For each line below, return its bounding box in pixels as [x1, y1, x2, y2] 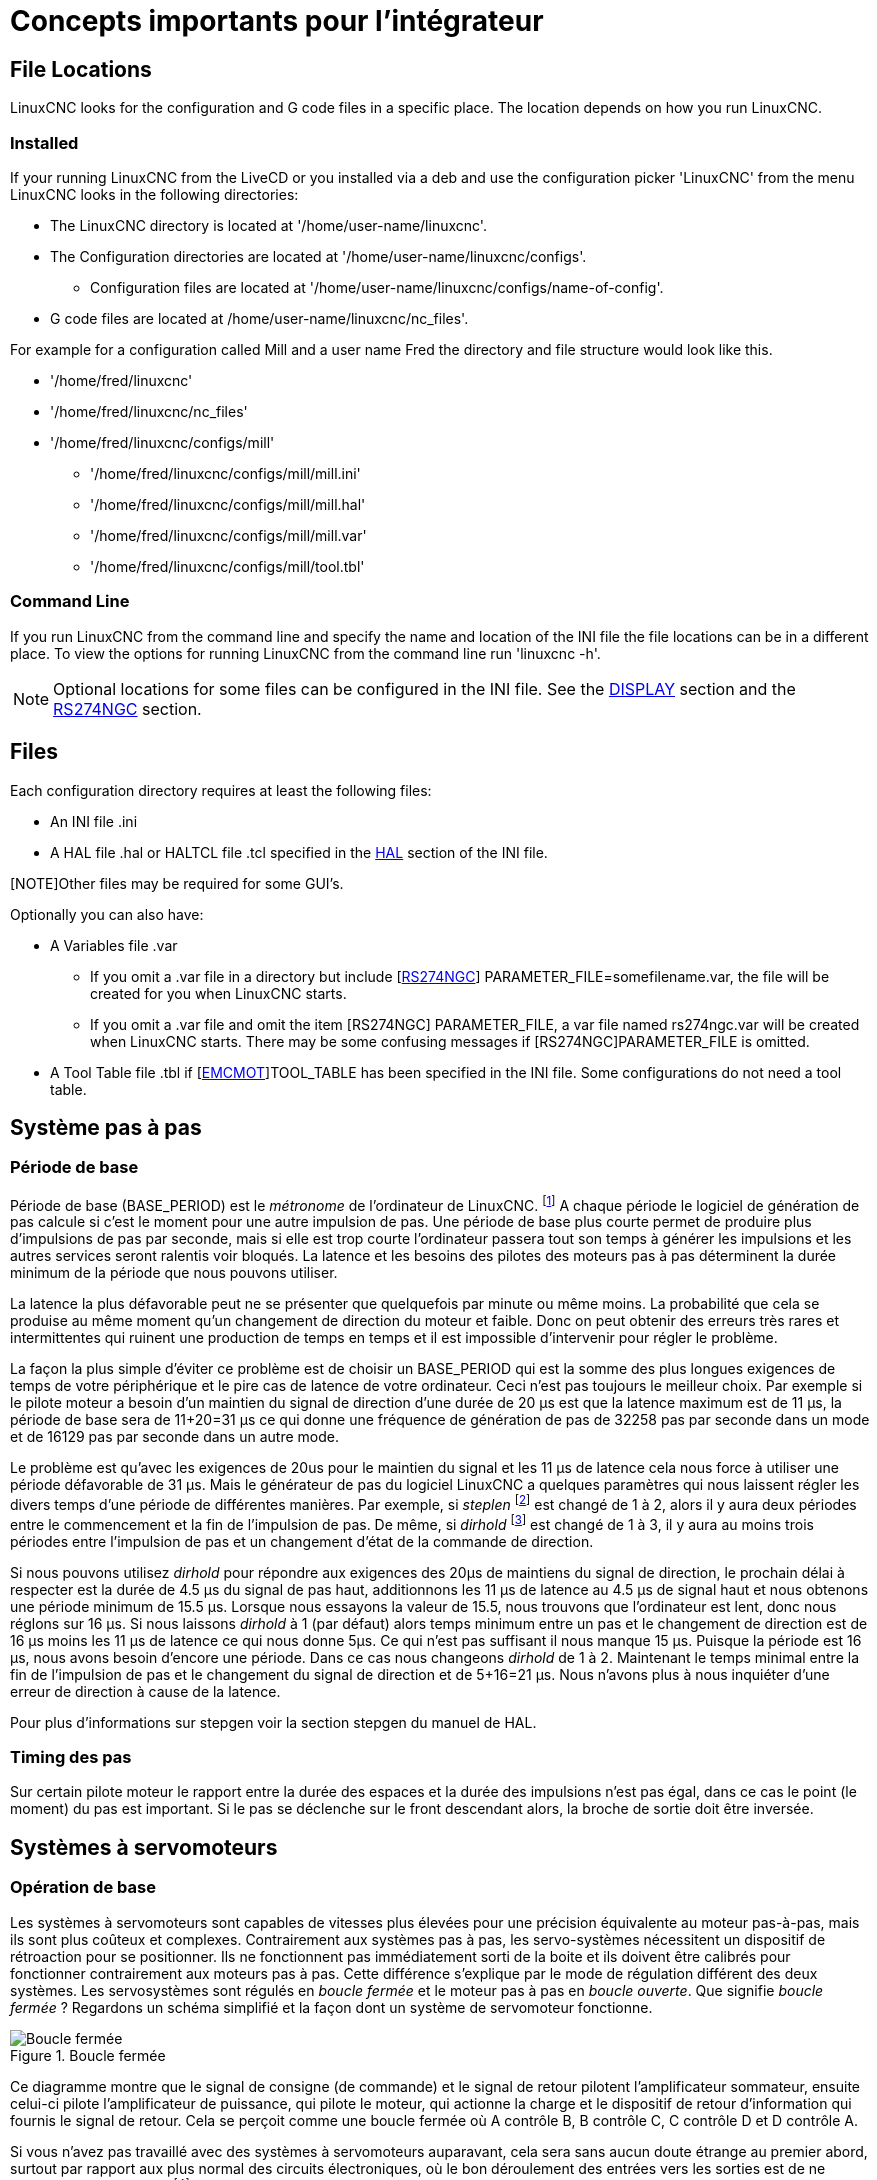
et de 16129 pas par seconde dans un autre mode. [10, 1428, 339, 1446]
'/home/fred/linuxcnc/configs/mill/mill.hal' [90, 495, 366, 513]
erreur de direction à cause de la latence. [10, 1682, 281, 1700]
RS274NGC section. [53, 698, 202, 719]
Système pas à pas [10, 1114, 202, 1140]
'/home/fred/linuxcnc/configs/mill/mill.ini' [90, 464, 361, 482]
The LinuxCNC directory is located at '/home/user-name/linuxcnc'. [50, 216, 487, 234]
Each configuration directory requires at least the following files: [10, 781, 432, 799]
